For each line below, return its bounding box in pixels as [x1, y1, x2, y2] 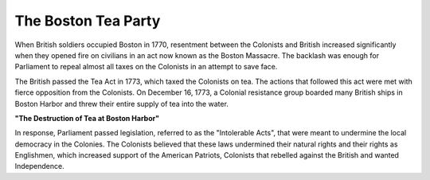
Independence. [14, 162, 64, 171]
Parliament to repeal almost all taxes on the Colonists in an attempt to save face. [14, 62, 278, 72]
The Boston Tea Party [14, 12, 161, 29]
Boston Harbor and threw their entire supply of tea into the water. [14, 99, 229, 108]
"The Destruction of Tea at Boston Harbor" [14, 113, 159, 123]
